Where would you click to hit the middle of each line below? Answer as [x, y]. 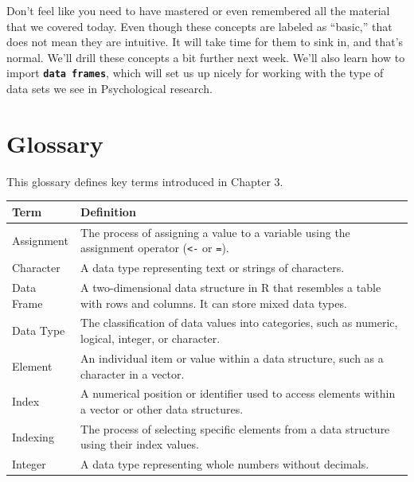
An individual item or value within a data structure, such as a [232, 358]
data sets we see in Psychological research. [109, 89]
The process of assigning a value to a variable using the [215, 232]
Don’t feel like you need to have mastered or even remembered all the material [198, 10]
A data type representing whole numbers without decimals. [225, 464]
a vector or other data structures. [162, 408]
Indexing [33, 436]
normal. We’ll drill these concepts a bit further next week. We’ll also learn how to [206, 57]
